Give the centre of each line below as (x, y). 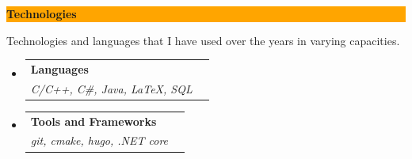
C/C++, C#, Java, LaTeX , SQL (111, 88)
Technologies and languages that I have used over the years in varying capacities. (203, 40)
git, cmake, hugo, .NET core (99, 140)
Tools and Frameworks (93, 121)
